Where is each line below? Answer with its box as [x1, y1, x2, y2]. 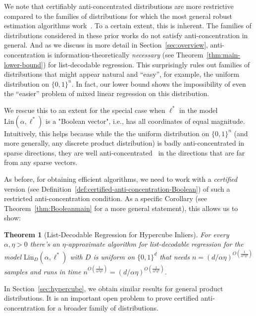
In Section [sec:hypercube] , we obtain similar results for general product [4, 283, 223, 293]
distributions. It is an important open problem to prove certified [4, 293, 199, 303]
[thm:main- [206, 49, 241, 59]
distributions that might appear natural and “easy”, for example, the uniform [4, 69, 239, 79]
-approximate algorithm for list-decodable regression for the [65, 239, 244, 249]
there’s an [30, 239, 60, 249]
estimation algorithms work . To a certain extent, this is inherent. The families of [4, 20, 252, 31]
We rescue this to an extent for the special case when [4, 105, 165, 115]
